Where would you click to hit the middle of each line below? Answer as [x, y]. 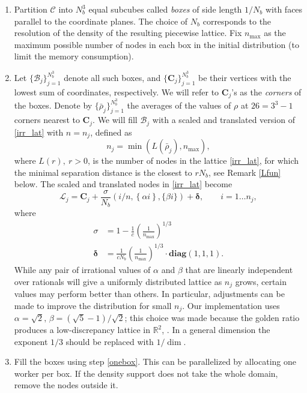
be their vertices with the [245, 78]
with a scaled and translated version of [223, 120]
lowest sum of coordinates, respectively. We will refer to [117, 91]
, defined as [111, 132]
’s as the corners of [266, 91]
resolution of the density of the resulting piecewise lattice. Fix [128, 33]
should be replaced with [110, 341]
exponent [31, 341]
